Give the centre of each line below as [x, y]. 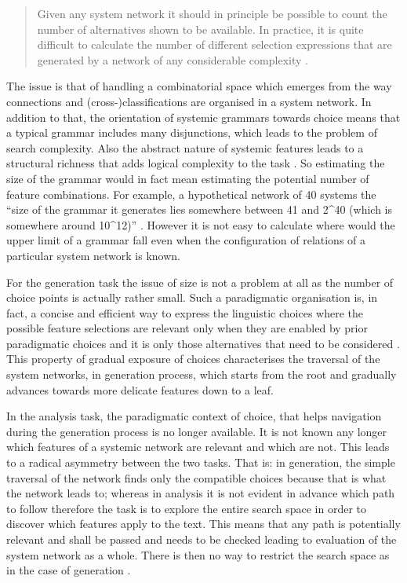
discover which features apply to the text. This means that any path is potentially [203, 524]
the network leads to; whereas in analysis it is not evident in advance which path [201, 493]
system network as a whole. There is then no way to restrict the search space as [198, 554]
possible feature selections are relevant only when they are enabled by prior [187, 328]
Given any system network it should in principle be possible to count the [212, 13]
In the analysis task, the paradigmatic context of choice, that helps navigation [194, 416]
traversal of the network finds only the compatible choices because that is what [196, 477]
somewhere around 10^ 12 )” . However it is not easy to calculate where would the [201, 224]
